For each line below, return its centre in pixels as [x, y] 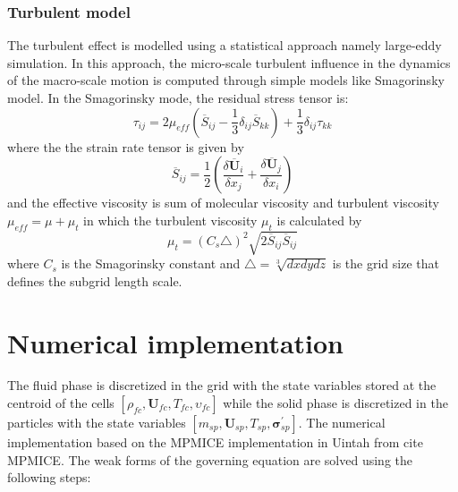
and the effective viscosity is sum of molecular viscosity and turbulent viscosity [223, 203]
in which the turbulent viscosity [170, 220]
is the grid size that [386, 263]
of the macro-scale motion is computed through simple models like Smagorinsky [226, 80]
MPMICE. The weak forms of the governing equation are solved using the [210, 459]
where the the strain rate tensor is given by [126, 146]
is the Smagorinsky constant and [151, 263]
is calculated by [319, 220]
